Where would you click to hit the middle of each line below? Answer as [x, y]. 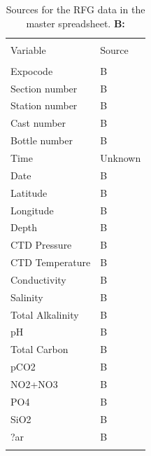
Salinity [27, 297]
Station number [44, 105]
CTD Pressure [41, 245]
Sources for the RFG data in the [75, 9]
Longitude [32, 210]
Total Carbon [39, 349]
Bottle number [42, 140]
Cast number [38, 123]
